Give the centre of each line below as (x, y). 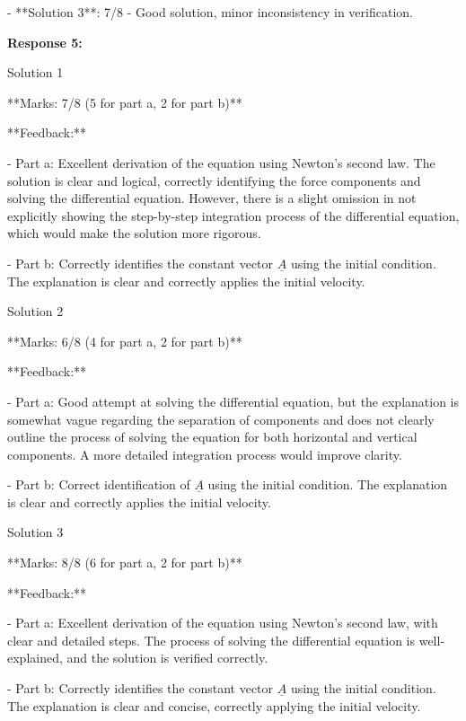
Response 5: (45, 42)
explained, (35, 658)
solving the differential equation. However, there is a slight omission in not (212, 198)
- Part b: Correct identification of (99, 484)
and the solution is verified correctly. (167, 658)
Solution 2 (35, 311)
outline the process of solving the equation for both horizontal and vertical (212, 437)
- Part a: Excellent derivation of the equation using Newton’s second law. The (221, 162)
